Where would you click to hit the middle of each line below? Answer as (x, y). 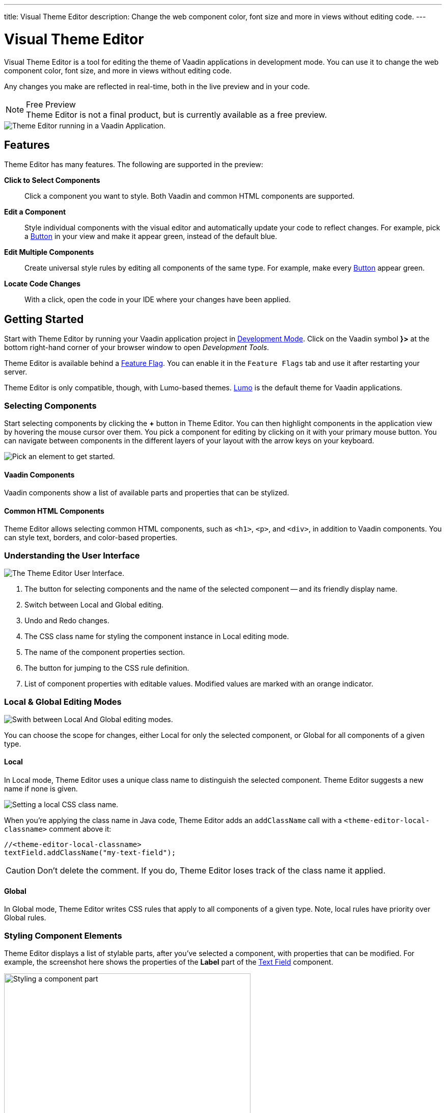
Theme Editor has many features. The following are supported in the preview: (134, 165)
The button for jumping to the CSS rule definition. (107, 668)
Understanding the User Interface (72, 555)
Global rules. (25, 918)
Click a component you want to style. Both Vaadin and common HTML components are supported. (190, 196)
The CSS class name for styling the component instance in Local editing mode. (157, 637)
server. (16, 372)
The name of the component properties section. (105, 652)
